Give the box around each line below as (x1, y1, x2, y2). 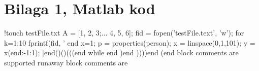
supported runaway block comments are (4, 57, 128, 67)
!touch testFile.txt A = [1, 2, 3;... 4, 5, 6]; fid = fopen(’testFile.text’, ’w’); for (4, 27, 244, 38)
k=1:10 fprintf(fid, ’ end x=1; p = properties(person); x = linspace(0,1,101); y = (4, 37, 255, 48)
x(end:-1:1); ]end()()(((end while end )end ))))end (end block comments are (4, 47, 239, 58)
